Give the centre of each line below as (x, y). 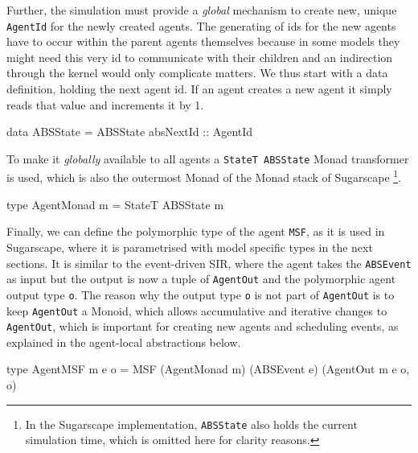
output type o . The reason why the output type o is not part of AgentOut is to (201, 294)
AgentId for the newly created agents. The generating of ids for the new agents (201, 25)
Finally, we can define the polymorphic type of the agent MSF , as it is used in (196, 231)
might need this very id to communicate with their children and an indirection (200, 57)
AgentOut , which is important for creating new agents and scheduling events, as (203, 326)
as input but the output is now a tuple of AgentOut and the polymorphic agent (201, 279)
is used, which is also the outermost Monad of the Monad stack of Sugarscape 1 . (204, 176)
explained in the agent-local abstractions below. (124, 342)
